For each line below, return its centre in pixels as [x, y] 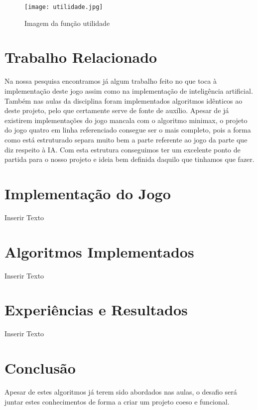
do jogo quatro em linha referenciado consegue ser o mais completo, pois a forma [128, 130]
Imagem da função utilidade [67, 23]
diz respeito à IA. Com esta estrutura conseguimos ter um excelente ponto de [123, 149]
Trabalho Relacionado [81, 57]
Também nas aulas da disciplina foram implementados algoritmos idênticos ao [124, 100]
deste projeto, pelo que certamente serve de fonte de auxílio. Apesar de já [117, 110]
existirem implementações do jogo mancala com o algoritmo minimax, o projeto [126, 120]
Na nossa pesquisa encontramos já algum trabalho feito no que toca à [111, 81]
